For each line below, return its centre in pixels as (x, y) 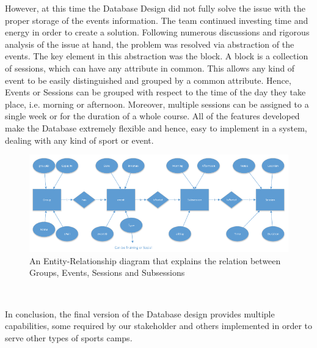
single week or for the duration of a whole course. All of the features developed (152, 116)
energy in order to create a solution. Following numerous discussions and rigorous (157, 32)
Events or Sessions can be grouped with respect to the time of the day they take (155, 92)
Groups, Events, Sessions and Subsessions (107, 272)
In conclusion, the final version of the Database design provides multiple (140, 313)
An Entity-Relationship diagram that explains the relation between (155, 260)
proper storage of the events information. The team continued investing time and (157, 20)
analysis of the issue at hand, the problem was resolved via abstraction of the (150, 44)
